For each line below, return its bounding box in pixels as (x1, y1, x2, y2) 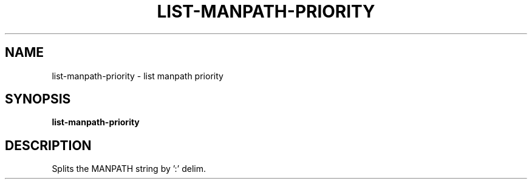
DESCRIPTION (5, 137, 92, 153)
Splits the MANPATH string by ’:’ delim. (52, 163, 206, 174)
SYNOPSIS (5, 91, 71, 107)
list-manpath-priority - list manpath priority (52, 70, 223, 81)
